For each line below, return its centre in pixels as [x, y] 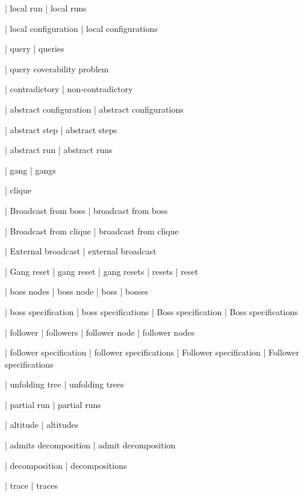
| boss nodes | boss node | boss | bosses [76, 291]
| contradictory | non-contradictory [69, 89]
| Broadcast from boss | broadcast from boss [86, 210]
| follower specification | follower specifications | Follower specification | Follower [152, 352]
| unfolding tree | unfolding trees [64, 384]
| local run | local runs [46, 8]
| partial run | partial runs [53, 404]
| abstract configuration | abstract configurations [94, 109]
